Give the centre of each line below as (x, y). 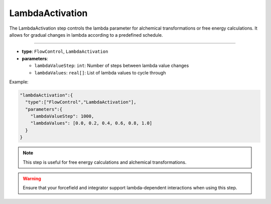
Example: (19, 82)
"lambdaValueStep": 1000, (62, 116)
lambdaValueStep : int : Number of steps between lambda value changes (112, 66)
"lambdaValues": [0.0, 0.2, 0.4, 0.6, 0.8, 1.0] (91, 123)
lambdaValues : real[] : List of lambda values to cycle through (100, 72)
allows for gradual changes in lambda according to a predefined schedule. (86, 35)
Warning (32, 178)
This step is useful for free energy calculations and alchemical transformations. (105, 162)
